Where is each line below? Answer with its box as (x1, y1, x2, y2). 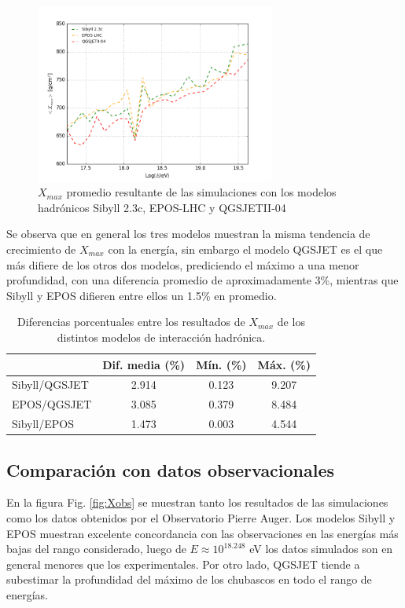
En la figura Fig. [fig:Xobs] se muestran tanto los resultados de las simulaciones (6, 494, 388, 511)
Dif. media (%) (102, 356, 186, 372)
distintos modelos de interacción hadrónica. (57, 328, 266, 345)
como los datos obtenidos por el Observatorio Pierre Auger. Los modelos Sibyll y (6, 509, 396, 526)
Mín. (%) (196, 356, 247, 372)
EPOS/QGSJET (12, 396, 92, 412)
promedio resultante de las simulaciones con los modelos (66, 184, 337, 200)
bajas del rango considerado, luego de (6, 540, 186, 557)
